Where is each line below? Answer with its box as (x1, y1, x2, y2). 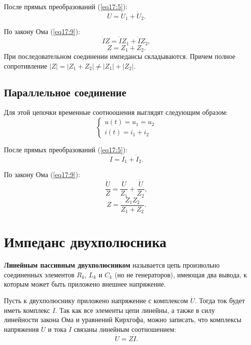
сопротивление (4, 60, 47, 71)
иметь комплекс (4, 305, 50, 315)
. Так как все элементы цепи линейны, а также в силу (55, 305, 215, 315)
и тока (48, 324, 67, 334)
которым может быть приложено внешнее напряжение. (4, 279, 166, 289)
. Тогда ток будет (195, 295, 245, 305)
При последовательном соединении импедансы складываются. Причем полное (4, 51, 235, 61)
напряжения (4, 324, 39, 334)
